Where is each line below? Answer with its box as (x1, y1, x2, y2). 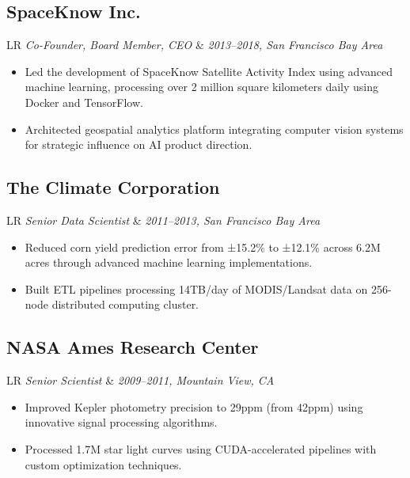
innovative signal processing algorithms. (25, 414, 218, 431)
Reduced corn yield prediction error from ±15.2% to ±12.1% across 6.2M (25, 238, 381, 255)
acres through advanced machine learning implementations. (25, 254, 313, 271)
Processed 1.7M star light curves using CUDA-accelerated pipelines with (25, 440, 377, 457)
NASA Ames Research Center (6, 335, 259, 359)
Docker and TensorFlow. (25, 93, 143, 110)
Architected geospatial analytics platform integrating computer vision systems (25, 120, 404, 137)
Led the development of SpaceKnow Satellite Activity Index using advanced (25, 63, 393, 79)
